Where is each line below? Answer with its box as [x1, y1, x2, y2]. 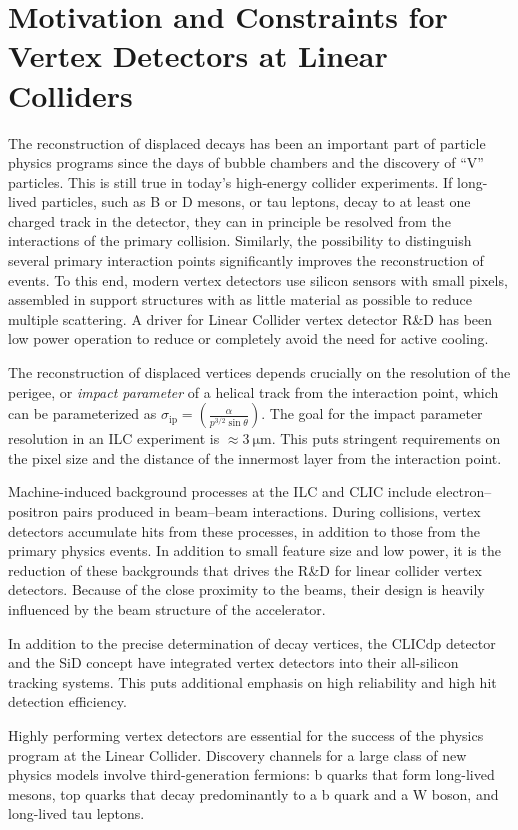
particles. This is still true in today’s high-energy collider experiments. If [8, 171, 453, 192]
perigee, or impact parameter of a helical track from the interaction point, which [8, 381, 499, 402]
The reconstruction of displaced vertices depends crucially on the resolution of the [8, 362, 511, 383]
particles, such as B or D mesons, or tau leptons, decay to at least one [41, 191, 471, 212]
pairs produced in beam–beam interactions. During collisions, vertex [62, 501, 481, 521]
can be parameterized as [8, 403, 157, 424]
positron [8, 501, 59, 521]
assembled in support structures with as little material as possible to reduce [8, 289, 473, 310]
